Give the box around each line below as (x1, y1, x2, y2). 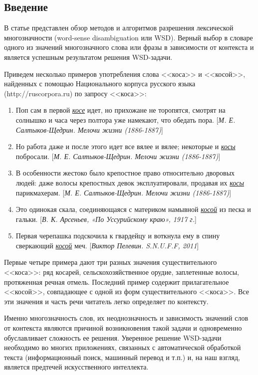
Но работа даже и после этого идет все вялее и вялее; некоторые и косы (15, 141, 236, 152)
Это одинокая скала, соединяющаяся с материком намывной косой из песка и (15, 204, 251, 214)
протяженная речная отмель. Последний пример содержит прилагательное (4, 276, 229, 287)
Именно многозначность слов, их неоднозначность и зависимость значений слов (4, 313, 249, 323)
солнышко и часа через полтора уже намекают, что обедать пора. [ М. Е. (15, 114, 236, 125)
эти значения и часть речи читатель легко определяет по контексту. (4, 296, 209, 306)
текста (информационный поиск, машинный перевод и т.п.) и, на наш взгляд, (4, 352, 240, 362)
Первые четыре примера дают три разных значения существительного (4, 257, 217, 267)
